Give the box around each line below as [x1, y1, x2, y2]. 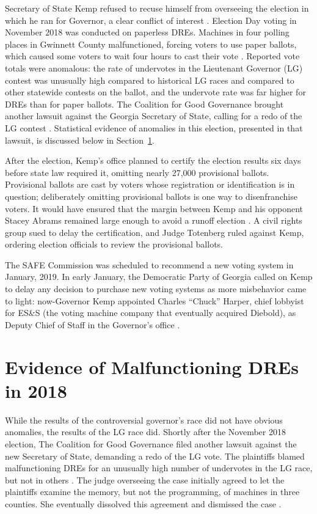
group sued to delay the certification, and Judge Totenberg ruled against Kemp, [5, 226, 304, 238]
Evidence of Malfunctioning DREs [5, 354, 299, 379]
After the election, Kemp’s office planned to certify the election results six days [5, 154, 301, 167]
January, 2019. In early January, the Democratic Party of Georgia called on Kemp [5, 270, 313, 283]
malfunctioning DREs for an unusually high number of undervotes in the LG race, [5, 461, 313, 474]
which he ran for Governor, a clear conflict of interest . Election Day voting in [5, 13, 297, 26]
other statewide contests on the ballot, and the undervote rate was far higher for [5, 86, 306, 98]
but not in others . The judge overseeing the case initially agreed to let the [5, 473, 285, 486]
